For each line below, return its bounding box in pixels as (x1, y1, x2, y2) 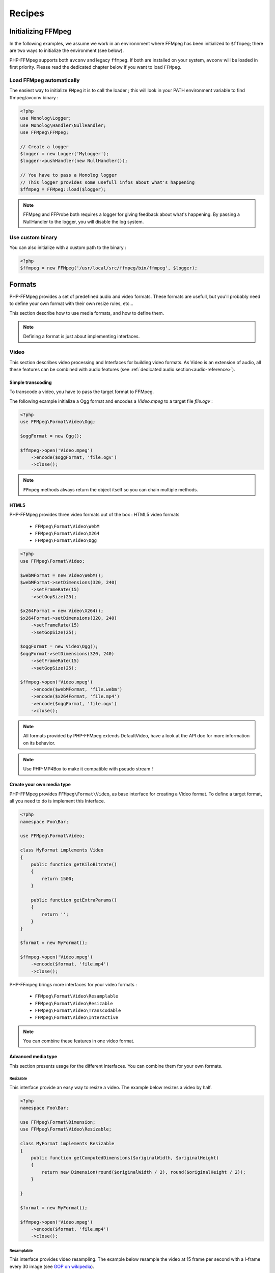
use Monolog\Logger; (20, 115, 71, 121)
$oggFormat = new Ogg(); (20, 433, 82, 439)
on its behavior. (23, 740, 56, 746)
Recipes (9, 8, 44, 19)
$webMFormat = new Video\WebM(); (20, 572, 104, 578)
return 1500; (41, 876, 74, 881)
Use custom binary (9, 234, 58, 241)
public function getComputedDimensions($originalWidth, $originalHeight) (31, 1155, 219, 1161)
